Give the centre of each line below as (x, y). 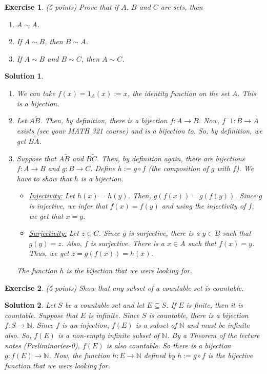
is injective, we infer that (68, 205)
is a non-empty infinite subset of (108, 335)
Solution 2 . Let (30, 305)
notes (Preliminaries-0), (42, 345)
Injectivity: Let (52, 195)
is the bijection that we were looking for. (129, 270)
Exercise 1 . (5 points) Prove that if (62, 7)
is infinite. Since (114, 315)
